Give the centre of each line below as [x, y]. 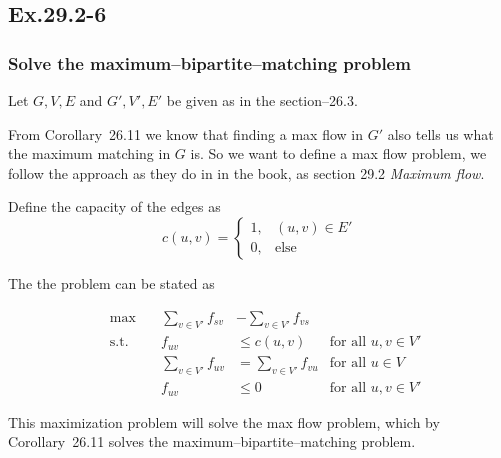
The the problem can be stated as [111, 282]
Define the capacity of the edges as [114, 206]
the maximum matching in [89, 153]
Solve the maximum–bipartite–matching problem [209, 62]
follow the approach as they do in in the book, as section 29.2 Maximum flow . [246, 172]
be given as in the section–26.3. [262, 100]
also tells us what [440, 133]
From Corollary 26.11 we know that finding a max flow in [185, 133]
